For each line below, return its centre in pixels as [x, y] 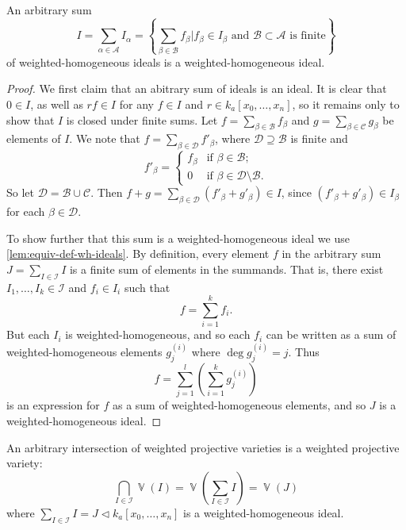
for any [136, 104]
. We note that [105, 138]
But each [28, 334]
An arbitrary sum [49, 10]
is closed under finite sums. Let [142, 119]
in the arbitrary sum [331, 253]
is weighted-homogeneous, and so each [158, 334]
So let [20, 192]
